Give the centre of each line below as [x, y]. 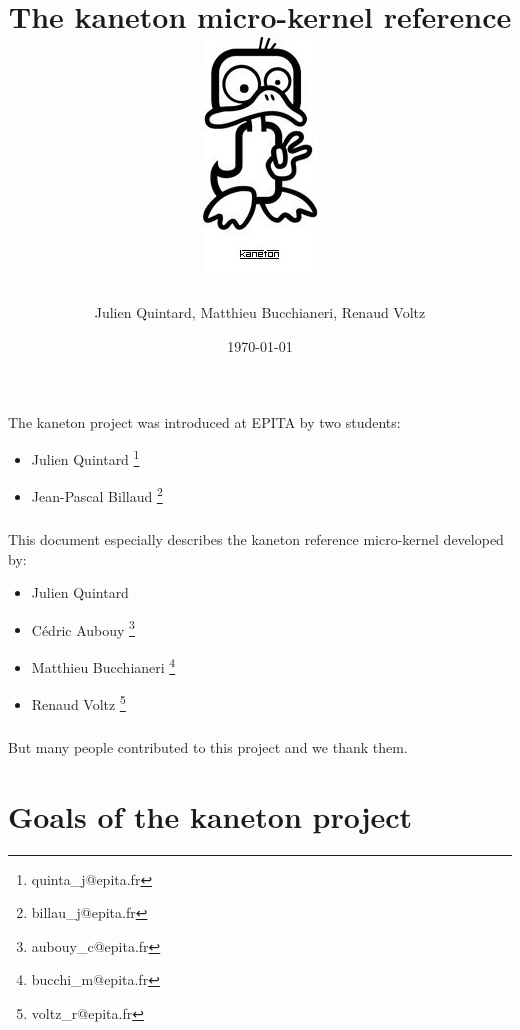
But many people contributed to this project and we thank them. [208, 746]
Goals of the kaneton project [210, 815]
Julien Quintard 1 [85, 457]
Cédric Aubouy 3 [83, 628]
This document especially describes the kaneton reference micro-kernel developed [256, 538]
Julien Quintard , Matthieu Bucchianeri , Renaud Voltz [260, 312]
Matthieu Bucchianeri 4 [103, 665]
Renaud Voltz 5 [78, 702]
